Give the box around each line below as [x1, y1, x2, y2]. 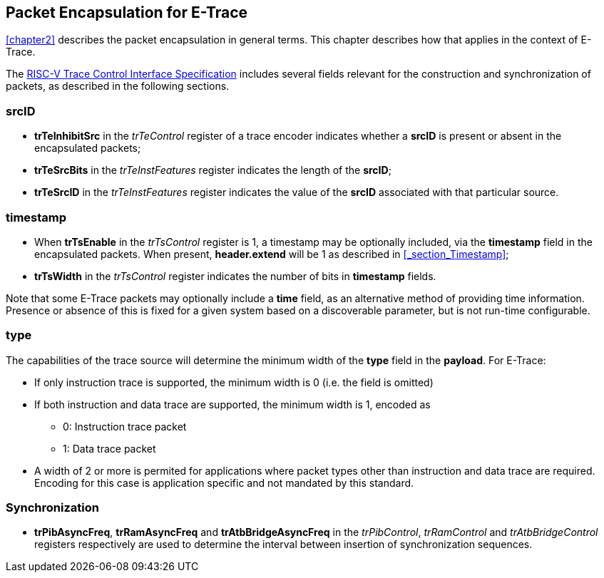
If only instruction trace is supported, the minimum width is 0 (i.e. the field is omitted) [34, 376, 434, 388]
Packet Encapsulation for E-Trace [6, 4, 248, 21]
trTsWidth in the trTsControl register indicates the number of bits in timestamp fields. [34, 269, 436, 282]
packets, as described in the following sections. [6, 80, 230, 93]
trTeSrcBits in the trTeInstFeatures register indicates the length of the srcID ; [34, 164, 391, 177]
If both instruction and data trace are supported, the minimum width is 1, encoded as [34, 398, 431, 411]
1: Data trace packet [63, 442, 156, 455]
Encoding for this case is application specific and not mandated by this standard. [34, 476, 414, 489]
